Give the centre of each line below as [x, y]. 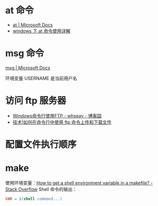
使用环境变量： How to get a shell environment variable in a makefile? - [79, 183]
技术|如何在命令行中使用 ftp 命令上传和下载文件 [62, 122]
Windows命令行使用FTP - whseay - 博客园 [57, 115]
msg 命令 [25, 53]
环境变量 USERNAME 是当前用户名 [41, 78]
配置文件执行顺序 [41, 144]
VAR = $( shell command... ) [34, 199]
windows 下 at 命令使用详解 [41, 31]
